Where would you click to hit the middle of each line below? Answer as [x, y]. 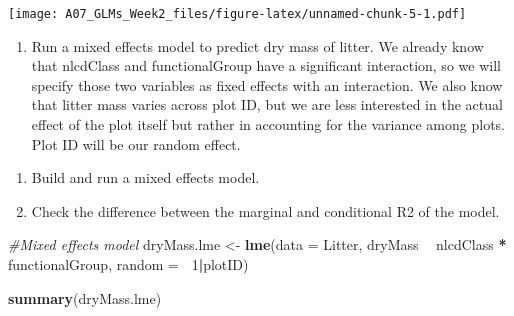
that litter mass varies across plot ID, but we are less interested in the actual [267, 104]
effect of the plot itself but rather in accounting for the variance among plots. [268, 124]
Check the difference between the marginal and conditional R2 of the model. [265, 210]
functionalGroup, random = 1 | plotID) [128, 264]
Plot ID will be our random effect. [136, 143]
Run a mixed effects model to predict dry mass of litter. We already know [257, 45]
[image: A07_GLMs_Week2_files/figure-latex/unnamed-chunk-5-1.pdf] [237, 14]
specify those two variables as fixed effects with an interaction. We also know [267, 84]
